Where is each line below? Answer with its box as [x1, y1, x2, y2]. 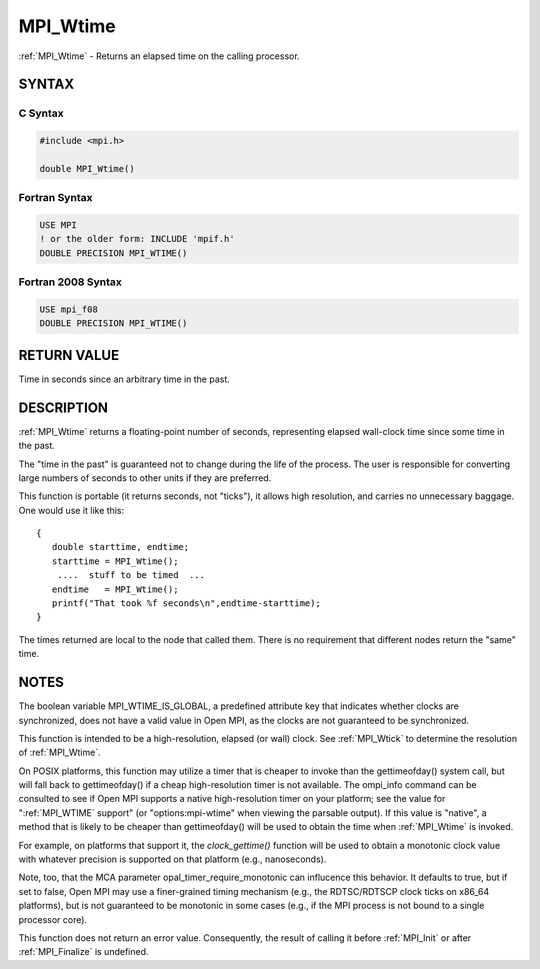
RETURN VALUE [18, 346, 120, 364]
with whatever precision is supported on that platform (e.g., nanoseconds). [18, 853, 327, 865]
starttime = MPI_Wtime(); [51, 555, 179, 567]
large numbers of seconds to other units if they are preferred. [18, 471, 272, 484]
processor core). [18, 913, 88, 925]
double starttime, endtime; [51, 541, 190, 553]
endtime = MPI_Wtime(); [51, 583, 179, 595]
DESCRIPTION [18, 399, 109, 416]
